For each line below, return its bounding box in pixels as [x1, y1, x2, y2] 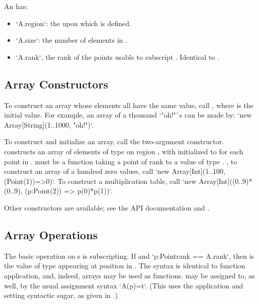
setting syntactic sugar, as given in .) [4, 290, 118, 300]
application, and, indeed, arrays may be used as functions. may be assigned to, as [4, 270, 255, 280]
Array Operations [4, 227, 98, 242]
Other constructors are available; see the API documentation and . [4, 202, 210, 213]
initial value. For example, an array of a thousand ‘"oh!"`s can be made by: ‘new [4, 110, 252, 120]
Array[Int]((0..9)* [199, 175, 252, 186]
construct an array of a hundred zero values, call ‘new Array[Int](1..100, [4, 166, 225, 176]
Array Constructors [4, 76, 108, 91]
